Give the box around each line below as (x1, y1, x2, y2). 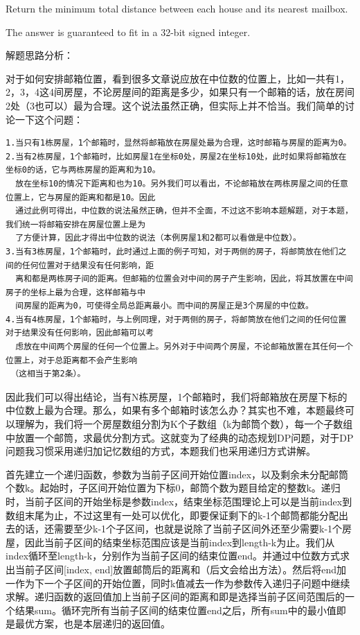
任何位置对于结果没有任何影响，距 (21, 260, 154, 270)
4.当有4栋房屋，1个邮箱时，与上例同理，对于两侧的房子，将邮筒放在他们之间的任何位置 (6, 314, 347, 324)
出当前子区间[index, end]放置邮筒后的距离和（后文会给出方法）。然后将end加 (6, 562, 346, 576)
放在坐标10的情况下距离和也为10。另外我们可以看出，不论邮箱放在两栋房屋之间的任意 (15, 178, 348, 189)
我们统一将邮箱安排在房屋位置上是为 (6, 219, 146, 229)
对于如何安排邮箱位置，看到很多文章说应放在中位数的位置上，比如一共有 (6, 71, 335, 85)
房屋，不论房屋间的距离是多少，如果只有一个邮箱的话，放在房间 (63, 85, 354, 99)
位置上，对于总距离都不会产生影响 (6, 355, 138, 365)
